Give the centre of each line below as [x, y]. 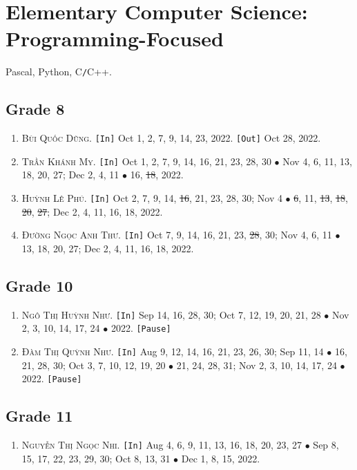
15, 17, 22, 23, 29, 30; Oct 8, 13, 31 [96, 458]
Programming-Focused [115, 38]
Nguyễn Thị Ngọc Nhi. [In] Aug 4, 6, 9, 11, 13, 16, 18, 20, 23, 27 [162, 445]
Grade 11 [39, 416]
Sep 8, [326, 445]
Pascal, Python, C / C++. [59, 72]
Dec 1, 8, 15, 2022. [221, 458]
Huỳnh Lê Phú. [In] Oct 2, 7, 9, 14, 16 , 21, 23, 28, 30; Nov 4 [152, 198]
